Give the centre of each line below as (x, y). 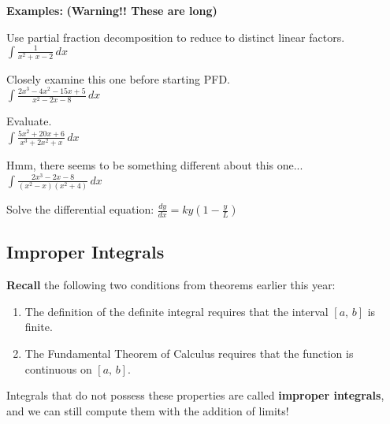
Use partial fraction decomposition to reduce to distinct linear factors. (176, 37)
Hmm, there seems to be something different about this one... (155, 165)
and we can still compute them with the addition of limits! (148, 410)
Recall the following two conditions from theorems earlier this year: (171, 285)
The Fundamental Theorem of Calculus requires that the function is (189, 353)
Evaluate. (29, 121)
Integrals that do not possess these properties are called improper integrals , (195, 395)
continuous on (58, 368)
